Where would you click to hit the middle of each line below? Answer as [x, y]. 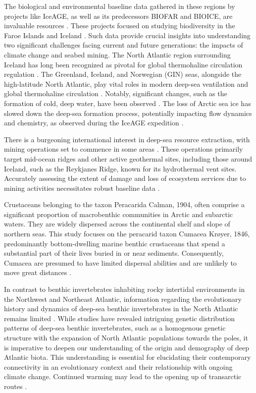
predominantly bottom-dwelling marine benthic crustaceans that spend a [115, 243]
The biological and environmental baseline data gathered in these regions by [120, 6]
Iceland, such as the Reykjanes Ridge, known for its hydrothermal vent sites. [120, 168]
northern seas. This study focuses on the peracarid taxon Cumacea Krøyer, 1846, [127, 234]
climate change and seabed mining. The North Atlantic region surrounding [117, 54]
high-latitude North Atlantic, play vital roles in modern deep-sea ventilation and [126, 84]
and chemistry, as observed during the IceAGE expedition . [94, 123]
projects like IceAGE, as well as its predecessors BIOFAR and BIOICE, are [118, 16]
